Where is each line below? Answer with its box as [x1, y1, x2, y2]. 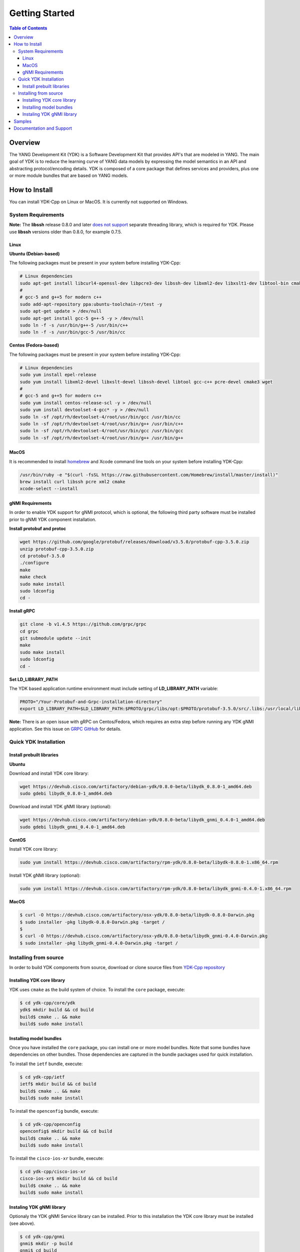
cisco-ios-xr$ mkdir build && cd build [19, 1176, 117, 1181]
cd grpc [19, 629, 38, 634]
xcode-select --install [19, 486, 78, 492]
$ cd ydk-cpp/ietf [19, 1074, 65, 1080]
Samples [13, 118, 32, 124]
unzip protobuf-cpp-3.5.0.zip [19, 546, 94, 552]
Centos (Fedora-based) [9, 342, 59, 348]
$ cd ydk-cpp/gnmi [19, 1233, 65, 1239]
